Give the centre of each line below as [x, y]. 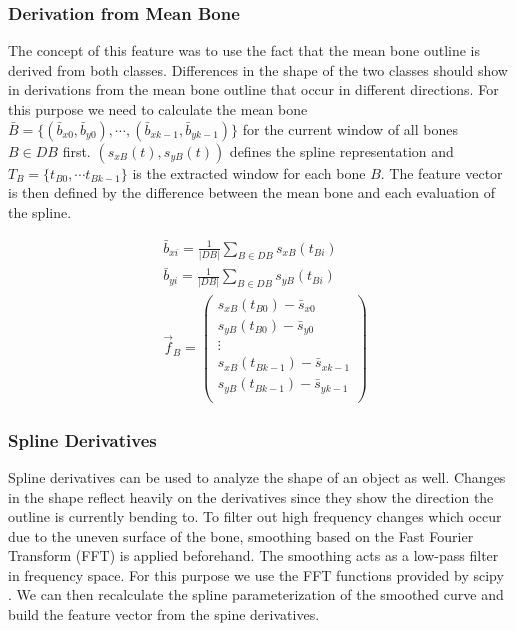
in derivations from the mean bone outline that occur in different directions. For [253, 89]
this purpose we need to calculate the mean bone [158, 109]
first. [76, 150]
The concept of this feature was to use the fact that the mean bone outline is [244, 50]
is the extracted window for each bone [249, 172]
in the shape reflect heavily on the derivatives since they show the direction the [251, 496]
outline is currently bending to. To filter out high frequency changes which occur [255, 516]
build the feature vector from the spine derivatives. [164, 614]
